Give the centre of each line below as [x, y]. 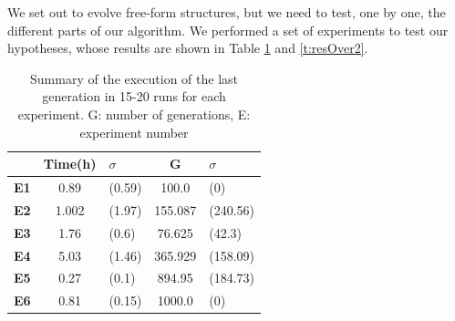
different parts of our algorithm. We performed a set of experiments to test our [228, 30]
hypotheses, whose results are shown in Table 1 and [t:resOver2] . [188, 48]
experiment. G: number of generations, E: [134, 114]
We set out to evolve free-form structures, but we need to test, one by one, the [227, 12]
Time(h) [70, 164]
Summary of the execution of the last [134, 78]
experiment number [134, 132]
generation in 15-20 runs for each [134, 96]
